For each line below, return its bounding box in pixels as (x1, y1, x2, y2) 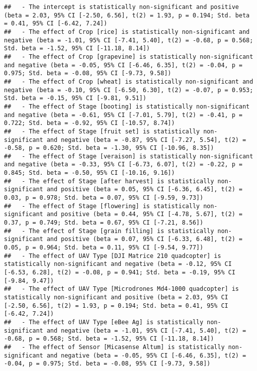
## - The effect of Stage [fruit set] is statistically (4, 127, 200, 135)
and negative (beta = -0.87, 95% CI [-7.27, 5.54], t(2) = (46, 136, 246, 143)
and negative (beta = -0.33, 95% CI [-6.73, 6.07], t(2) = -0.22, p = (4, 161, 243, 168)
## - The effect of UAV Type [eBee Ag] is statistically (4, 318, 203, 326)
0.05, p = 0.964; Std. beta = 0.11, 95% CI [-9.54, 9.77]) (4, 244, 203, 251)
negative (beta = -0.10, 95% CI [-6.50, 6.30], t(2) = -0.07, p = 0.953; (4, 86, 254, 94)
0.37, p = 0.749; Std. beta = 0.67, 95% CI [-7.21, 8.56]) (4, 219, 203, 227)
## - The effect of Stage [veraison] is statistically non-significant (4, 152, 254, 160)
